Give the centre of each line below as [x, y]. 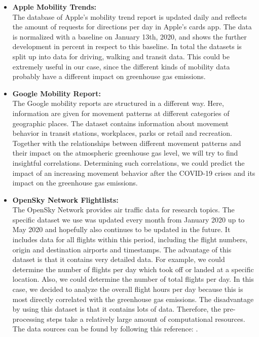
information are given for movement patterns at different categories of [121, 113]
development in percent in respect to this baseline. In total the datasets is [127, 46]
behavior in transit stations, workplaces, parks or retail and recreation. [122, 133]
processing [28, 319]
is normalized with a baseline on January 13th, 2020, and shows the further [129, 36]
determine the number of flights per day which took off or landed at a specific [133, 269]
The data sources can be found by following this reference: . [105, 329]
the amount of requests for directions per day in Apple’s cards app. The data [132, 27]
